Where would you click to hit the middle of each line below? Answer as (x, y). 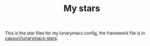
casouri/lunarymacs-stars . (32, 38)
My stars (82, 8)
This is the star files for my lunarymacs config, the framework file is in (75, 33)
